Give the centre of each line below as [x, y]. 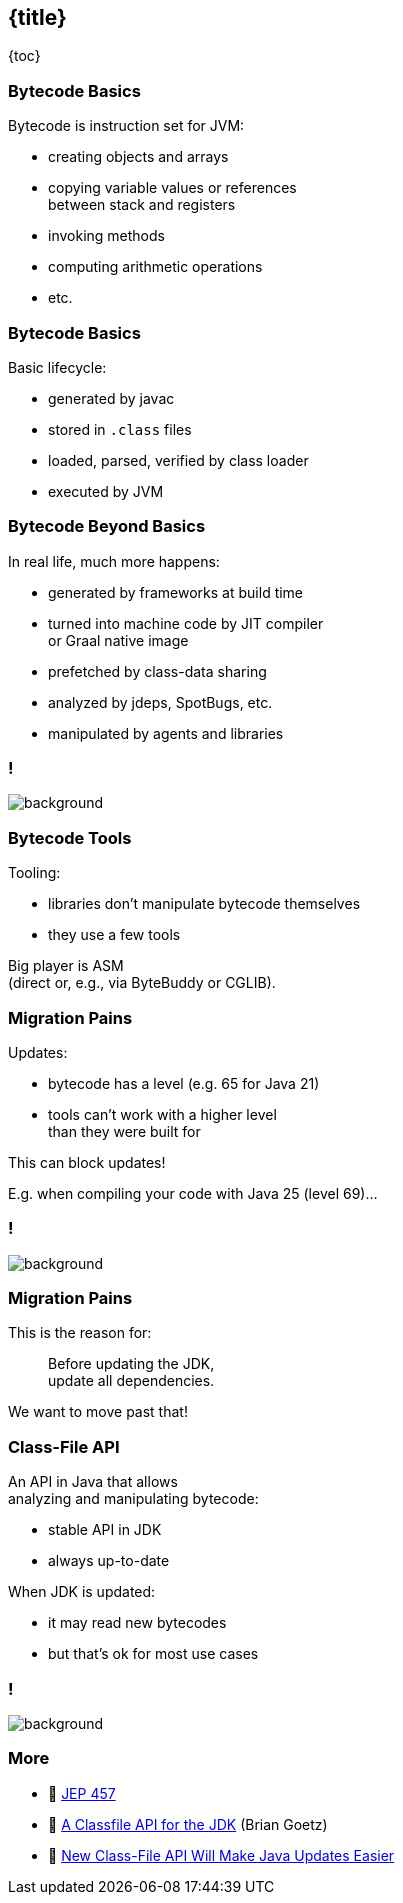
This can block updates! [87, 1162]
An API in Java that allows [93, 1482]
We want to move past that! [98, 1412]
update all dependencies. [131, 1381]
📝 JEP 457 [82, 1793]
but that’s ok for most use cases [153, 1654]
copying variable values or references [172, 188]
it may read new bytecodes [137, 1623]
